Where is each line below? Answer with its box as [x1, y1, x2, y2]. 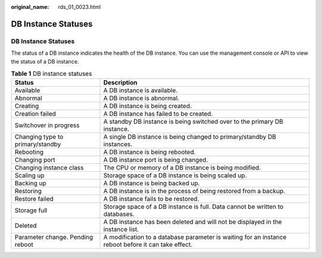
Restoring [14, 187, 42, 196]
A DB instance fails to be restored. [103, 195, 200, 203]
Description [103, 78, 138, 87]
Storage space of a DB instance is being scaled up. [103, 171, 247, 180]
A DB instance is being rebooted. [103, 148, 196, 156]
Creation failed [14, 110, 56, 118]
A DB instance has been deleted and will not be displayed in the [103, 218, 283, 226]
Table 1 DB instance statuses [11, 70, 92, 78]
